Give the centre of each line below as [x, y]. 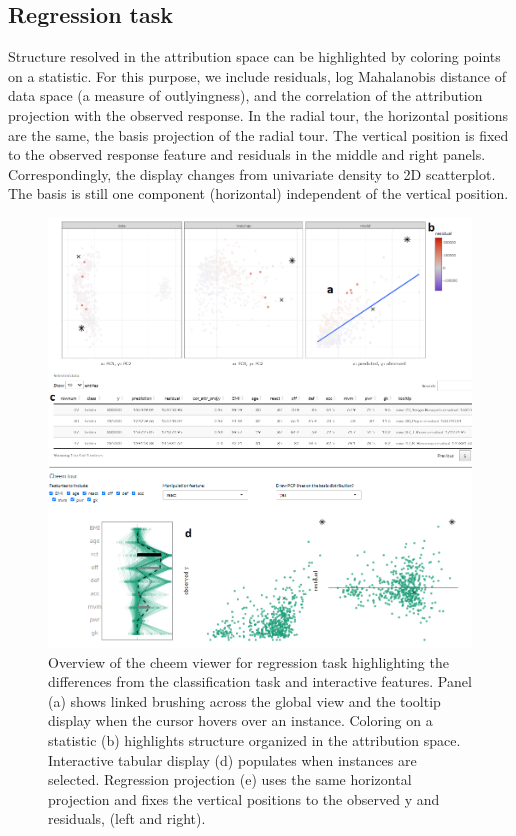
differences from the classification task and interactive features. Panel [260, 681]
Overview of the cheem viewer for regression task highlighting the [248, 661]
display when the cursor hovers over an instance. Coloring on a [240, 720]
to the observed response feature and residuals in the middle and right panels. [247, 154]
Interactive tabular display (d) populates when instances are [232, 759]
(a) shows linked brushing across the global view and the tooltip [244, 700]
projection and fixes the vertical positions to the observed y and [244, 798]
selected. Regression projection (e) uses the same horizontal [230, 779]
